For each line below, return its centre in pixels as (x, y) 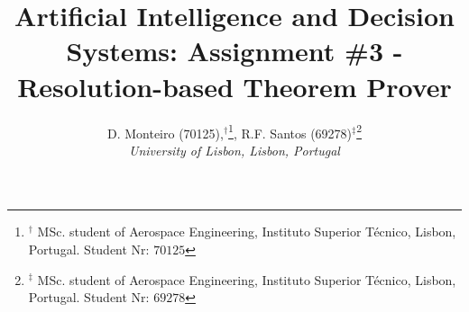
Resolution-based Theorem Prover (234, 86)
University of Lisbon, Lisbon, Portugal (234, 150)
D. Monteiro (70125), (165, 133)
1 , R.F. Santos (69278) (290, 131)
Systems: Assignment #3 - (234, 51)
